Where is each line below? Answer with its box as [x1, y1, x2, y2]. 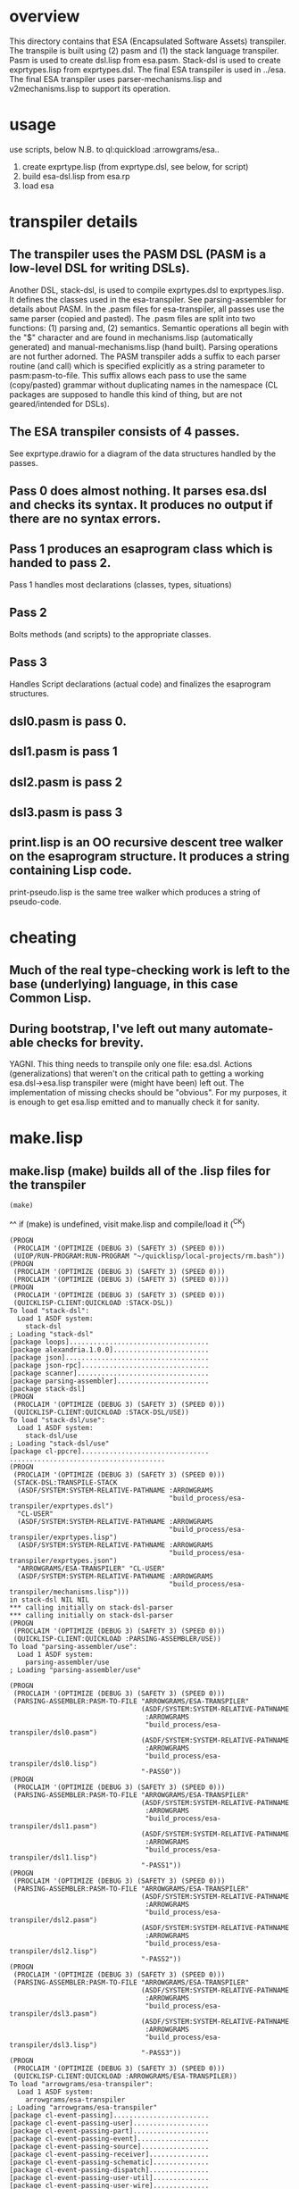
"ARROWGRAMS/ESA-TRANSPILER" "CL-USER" [17, 1564, 166, 1573]
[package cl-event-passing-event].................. [9, 2134, 210, 2143]
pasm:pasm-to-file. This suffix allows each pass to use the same [9, 370, 247, 380]
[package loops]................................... [9, 1337, 210, 1346]
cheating [9, 928, 78, 948]
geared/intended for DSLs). [9, 398, 110, 409]
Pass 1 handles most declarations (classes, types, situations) [9, 578, 232, 590]
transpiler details [9, 212, 138, 232]
